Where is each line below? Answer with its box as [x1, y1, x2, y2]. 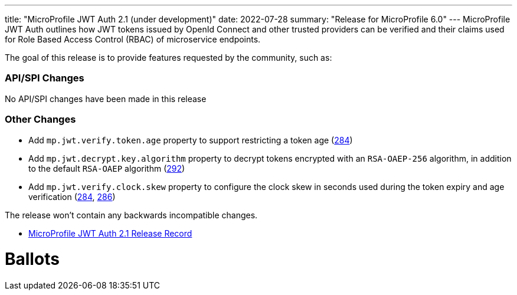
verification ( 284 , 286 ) [28, 191, 116, 202]
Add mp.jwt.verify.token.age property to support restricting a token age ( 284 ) [28, 135, 353, 145]
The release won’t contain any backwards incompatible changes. [5, 209, 258, 220]
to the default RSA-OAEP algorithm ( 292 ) [28, 163, 185, 173]
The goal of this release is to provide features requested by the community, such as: [5, 53, 332, 63]
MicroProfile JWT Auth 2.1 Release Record [28, 228, 192, 238]
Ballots [5, 249, 60, 270]
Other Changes [5, 113, 76, 126]
